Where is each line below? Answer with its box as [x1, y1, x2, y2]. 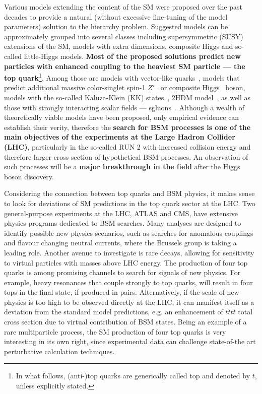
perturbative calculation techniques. [4, 346, 115, 356]
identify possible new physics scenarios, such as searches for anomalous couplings [4, 227, 253, 238]
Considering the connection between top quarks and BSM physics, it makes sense [4, 188, 255, 199]
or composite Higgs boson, [160, 82, 245, 93]
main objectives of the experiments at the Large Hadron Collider [4, 132, 235, 142]
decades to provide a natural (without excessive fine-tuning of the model [4, 11, 228, 22]
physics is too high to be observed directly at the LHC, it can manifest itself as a [4, 296, 254, 307]
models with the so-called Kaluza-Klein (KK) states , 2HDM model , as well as [4, 92, 251, 102]
